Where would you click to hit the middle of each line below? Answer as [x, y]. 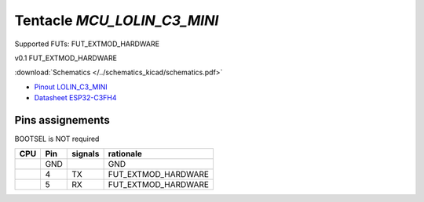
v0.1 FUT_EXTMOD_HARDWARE [66, 58]
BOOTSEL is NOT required [57, 139]
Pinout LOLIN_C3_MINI [71, 87]
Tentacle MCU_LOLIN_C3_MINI [117, 20]
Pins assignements [62, 120]
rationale [125, 154]
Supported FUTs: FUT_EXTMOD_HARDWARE [87, 44]
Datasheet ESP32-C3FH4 [75, 98]
